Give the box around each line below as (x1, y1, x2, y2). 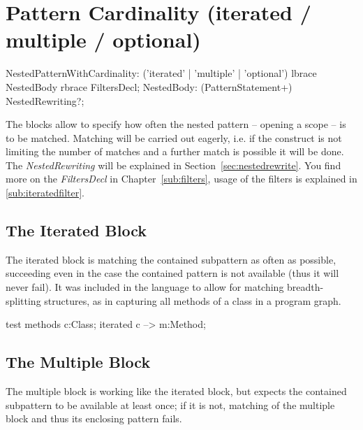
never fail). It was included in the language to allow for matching (6, 280, 284, 294)
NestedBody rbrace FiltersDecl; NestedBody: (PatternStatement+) (6, 79, 292, 94)
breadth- (287, 280, 324, 294)
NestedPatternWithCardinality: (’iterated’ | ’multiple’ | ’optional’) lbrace (6, 66, 317, 80)
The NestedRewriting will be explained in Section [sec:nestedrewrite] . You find (6, 157, 341, 172)
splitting (6, 293, 41, 308)
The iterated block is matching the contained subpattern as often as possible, (6, 252, 336, 266)
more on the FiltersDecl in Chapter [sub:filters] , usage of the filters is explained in (6, 171, 357, 186)
